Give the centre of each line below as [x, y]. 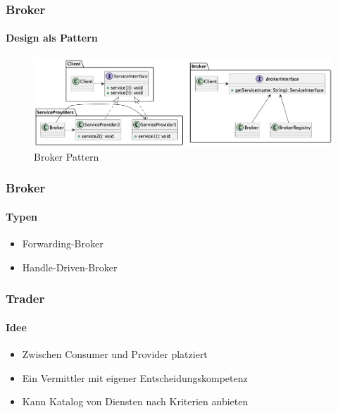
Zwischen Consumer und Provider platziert [115, 353]
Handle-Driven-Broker [70, 267]
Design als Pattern [52, 38]
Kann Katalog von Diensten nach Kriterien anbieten [135, 401]
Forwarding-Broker [63, 244]
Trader [25, 298]
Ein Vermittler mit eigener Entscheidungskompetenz [135, 377]
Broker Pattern [67, 156]
